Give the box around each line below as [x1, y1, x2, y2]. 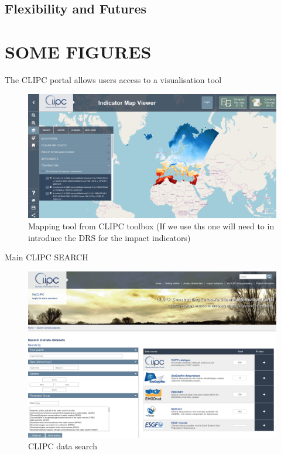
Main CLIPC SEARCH [5, 251, 88, 263]
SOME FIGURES [5, 39, 152, 63]
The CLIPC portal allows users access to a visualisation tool [5, 73, 222, 85]
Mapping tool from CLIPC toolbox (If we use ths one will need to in [28, 220, 275, 232]
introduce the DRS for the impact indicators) [28, 231, 191, 243]
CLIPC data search [28, 439, 97, 452]
